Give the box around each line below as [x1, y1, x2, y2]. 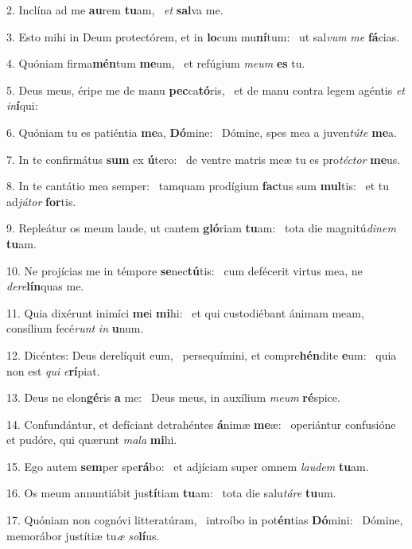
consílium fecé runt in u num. [6, 320, 144, 337]
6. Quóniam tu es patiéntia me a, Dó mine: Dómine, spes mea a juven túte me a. [6, 123, 397, 140]
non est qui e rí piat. [6, 362, 100, 379]
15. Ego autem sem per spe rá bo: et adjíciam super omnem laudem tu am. [6, 457, 369, 474]
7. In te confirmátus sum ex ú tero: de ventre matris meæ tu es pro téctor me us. [6, 150, 401, 167]
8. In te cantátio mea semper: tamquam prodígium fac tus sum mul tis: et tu [6, 177, 390, 194]
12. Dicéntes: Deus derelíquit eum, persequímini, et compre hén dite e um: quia [6, 346, 397, 363]
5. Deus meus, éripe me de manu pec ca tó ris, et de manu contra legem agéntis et [6, 81, 405, 98]
